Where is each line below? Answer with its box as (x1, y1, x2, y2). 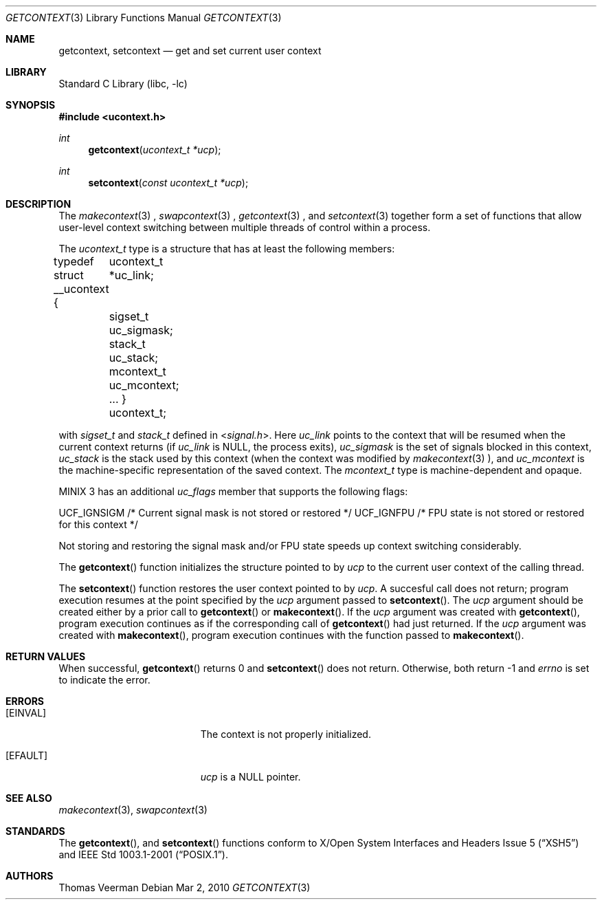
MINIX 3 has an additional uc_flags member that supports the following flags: (58, 486, 408, 497)
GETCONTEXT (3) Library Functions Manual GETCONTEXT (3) (5, 12, 282, 23)
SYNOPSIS (5, 99, 56, 111)
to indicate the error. (58, 674, 150, 686)
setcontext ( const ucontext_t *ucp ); (88, 177, 249, 188)
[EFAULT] (5, 750, 48, 761)
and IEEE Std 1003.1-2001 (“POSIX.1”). (58, 849, 228, 860)
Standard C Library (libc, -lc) (58, 78, 188, 89)
